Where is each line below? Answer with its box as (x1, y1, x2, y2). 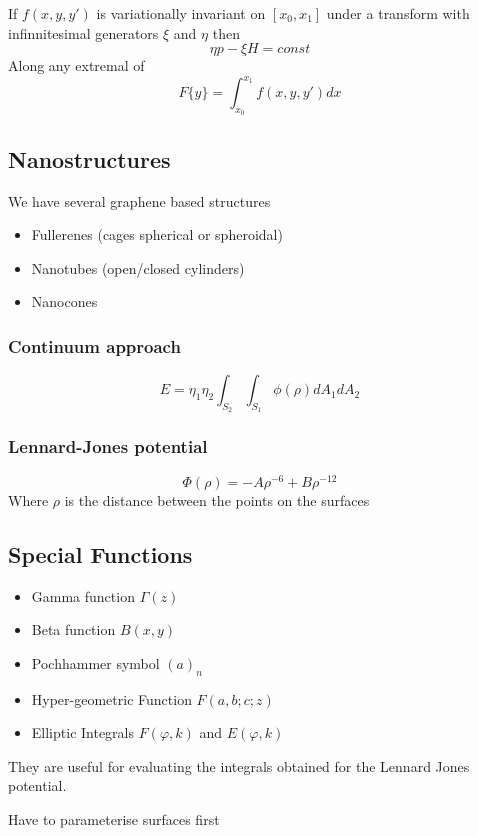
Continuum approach (8, 333, 181, 358)
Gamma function (31, 585, 135, 606)
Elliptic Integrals (31, 722, 135, 743)
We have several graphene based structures (8, 190, 271, 211)
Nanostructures (8, 143, 171, 174)
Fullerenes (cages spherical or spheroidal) (31, 224, 283, 245)
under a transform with (326, 3, 470, 23)
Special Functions (8, 538, 193, 569)
